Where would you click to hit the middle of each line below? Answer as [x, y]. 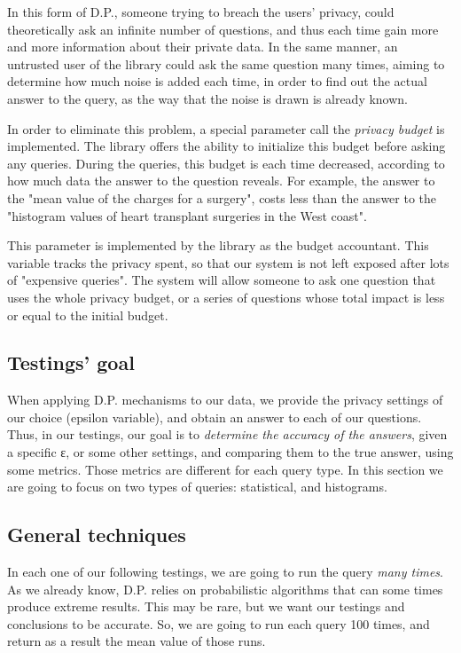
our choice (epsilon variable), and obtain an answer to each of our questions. [215, 417]
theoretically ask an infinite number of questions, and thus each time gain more [223, 29]
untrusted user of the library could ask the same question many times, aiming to [226, 63]
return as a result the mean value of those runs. [137, 641]
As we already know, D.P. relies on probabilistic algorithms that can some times [225, 589]
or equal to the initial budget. [88, 315]
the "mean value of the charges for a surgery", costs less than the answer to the [222, 197]
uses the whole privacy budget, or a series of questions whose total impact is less [226, 297]
